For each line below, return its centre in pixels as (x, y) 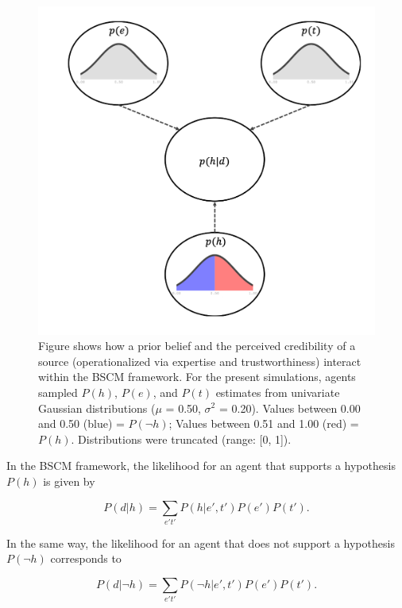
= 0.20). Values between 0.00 (290, 408)
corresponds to (86, 558)
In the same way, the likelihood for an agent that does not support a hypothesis (201, 543)
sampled (58, 392)
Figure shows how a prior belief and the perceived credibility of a (197, 346)
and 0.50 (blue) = (81, 423)
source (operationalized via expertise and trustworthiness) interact (200, 361)
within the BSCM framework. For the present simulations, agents (197, 377)
